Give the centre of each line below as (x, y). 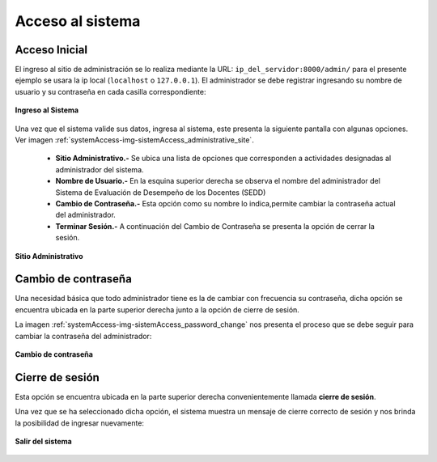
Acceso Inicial (51, 50)
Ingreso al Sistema (47, 110)
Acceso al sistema (78, 21)
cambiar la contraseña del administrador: (83, 336)
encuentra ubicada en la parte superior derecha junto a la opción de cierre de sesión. (157, 309)
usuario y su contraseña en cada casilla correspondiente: (110, 91)
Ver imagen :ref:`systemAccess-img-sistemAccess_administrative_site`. (134, 140)
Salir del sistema (43, 442)
